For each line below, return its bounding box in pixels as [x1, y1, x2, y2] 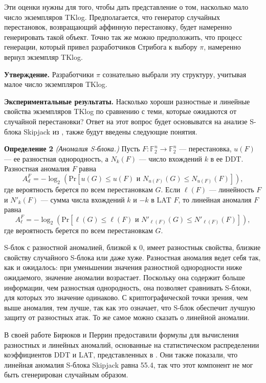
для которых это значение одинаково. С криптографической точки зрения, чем [4, 292, 248, 303]
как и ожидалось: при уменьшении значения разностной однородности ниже [4, 262, 242, 273]
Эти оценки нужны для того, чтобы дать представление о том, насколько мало [4, 2, 249, 12]
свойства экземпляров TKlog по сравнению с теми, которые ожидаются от [4, 106, 237, 117]
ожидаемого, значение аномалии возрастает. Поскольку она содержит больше [4, 272, 245, 283]
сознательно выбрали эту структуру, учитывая [102, 69, 247, 79]
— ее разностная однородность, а [4, 153, 108, 164]
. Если [161, 184, 181, 194]
